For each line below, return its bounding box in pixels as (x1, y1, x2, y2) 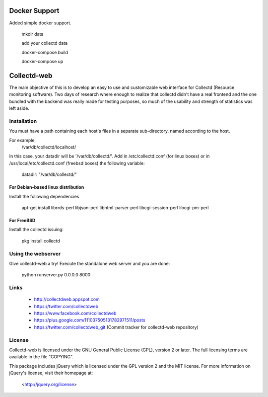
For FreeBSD (9, 218, 36, 224)
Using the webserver (9, 250, 61, 257)
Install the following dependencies (9, 193, 79, 199)
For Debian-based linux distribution (9, 184, 84, 190)
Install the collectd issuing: (9, 227, 64, 233)
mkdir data (21, 31, 44, 37)
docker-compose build (21, 49, 68, 55)
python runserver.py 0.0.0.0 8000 (21, 272, 91, 278)
